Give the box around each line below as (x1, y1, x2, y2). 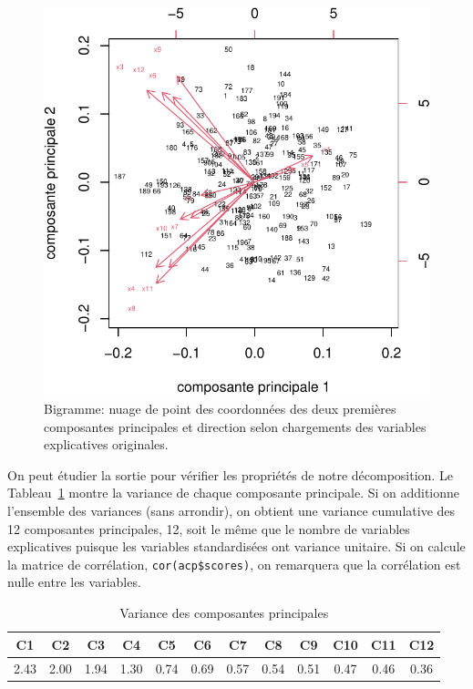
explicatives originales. (44, 435, 169, 454)
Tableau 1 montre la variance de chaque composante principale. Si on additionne (7, 483, 460, 502)
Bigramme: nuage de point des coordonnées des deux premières (44, 399, 396, 418)
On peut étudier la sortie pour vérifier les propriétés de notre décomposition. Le (7, 465, 453, 484)
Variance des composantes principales (119, 603, 329, 622)
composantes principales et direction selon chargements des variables (44, 416, 427, 436)
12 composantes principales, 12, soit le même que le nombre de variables (7, 519, 410, 538)
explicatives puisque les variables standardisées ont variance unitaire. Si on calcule (7, 537, 466, 556)
